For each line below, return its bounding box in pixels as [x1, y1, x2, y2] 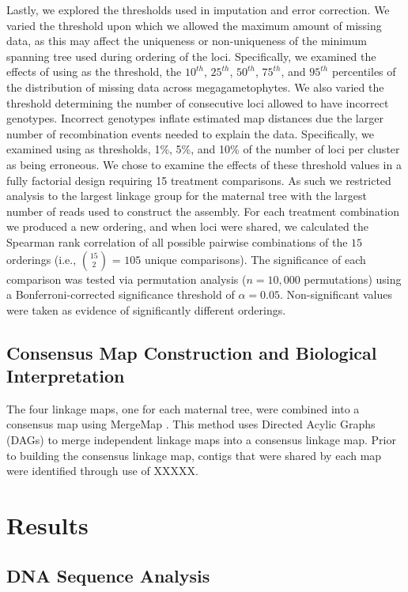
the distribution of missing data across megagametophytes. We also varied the [6, 78, 384, 95]
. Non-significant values [279, 286, 393, 303]
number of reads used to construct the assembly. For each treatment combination [6, 202, 399, 219]
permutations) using [304, 270, 402, 287]
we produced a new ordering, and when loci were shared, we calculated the [6, 218, 368, 235]
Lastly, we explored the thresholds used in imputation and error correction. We [6, 2, 390, 17]
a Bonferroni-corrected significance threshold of [6, 286, 235, 303]
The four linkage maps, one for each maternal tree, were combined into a [6, 400, 360, 417]
